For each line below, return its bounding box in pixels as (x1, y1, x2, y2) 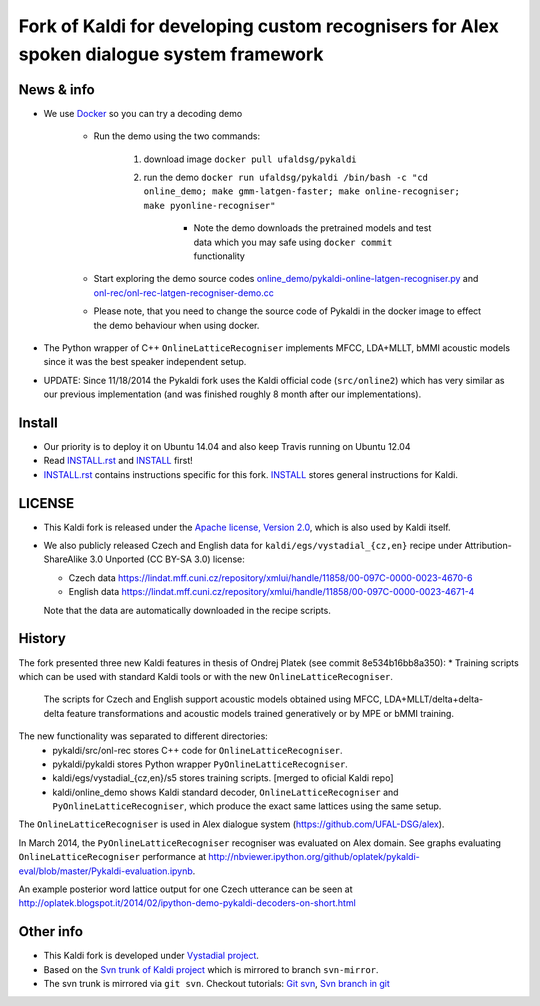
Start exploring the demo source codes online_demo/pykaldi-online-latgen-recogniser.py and (93, 273, 479, 285)
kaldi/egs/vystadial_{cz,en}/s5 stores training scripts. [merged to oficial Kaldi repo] (52, 772, 394, 784)
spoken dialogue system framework (18, 43, 324, 65)
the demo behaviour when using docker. (93, 319, 260, 331)
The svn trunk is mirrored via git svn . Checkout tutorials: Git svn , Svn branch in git (43, 978, 390, 990)
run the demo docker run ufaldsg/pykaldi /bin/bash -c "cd (143, 171, 429, 184)
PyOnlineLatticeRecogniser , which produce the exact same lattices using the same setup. (52, 800, 442, 812)
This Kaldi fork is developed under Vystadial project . (43, 950, 260, 962)
